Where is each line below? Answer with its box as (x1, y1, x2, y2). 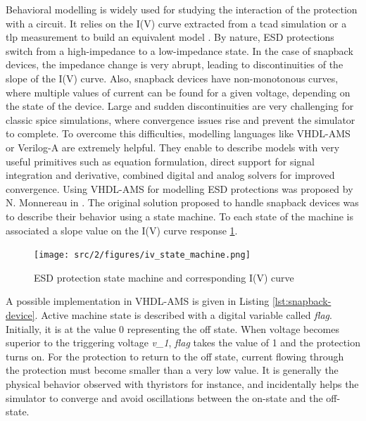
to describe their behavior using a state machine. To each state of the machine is (6, 208, 353, 223)
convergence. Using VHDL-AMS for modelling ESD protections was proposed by (6, 181, 353, 196)
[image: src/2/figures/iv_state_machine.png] (34, 250, 251, 260)
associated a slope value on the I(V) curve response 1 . (6, 222, 238, 237)
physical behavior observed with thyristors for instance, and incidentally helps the (6, 376, 359, 391)
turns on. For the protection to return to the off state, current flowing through (6, 348, 344, 363)
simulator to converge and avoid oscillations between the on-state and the (6, 390, 323, 405)
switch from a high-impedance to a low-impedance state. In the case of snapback (6, 43, 353, 58)
